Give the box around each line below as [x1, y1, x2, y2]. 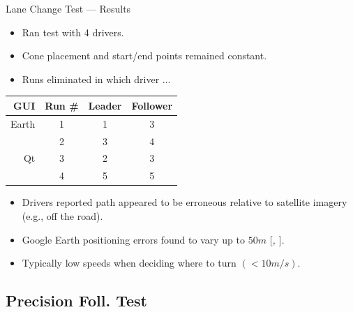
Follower [131, 98, 173, 112]
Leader [88, 98, 122, 112]
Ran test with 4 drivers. [22, 24, 124, 39]
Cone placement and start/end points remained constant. [22, 48, 267, 63]
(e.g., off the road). [22, 208, 103, 223]
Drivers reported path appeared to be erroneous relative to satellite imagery [22, 195, 347, 209]
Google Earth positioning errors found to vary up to [22, 232, 245, 246]
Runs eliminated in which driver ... [22, 71, 171, 86]
